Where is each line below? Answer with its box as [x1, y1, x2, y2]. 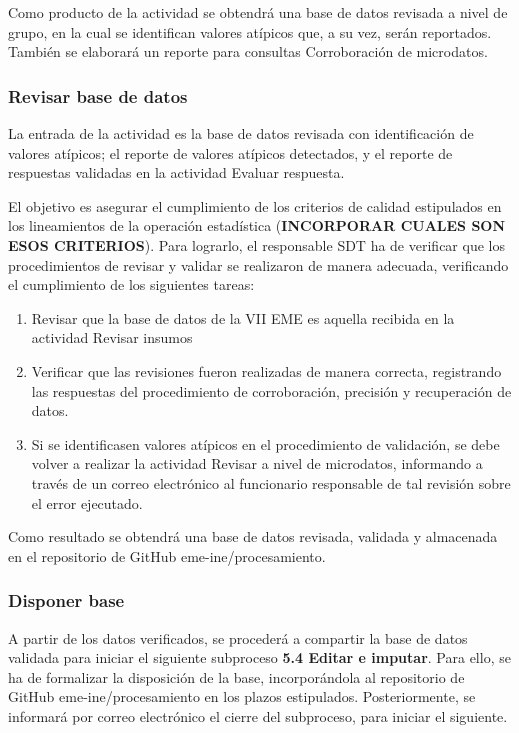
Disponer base [8, 588, 125, 613]
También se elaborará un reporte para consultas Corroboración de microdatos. [8, 41, 488, 62]
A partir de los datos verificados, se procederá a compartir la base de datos [8, 627, 468, 648]
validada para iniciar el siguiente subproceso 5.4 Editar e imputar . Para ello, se [8, 647, 511, 668]
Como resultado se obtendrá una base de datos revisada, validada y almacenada [8, 526, 498, 547]
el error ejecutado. [31, 492, 143, 513]
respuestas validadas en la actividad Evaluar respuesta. [8, 162, 345, 183]
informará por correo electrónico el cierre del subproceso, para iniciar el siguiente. [8, 705, 508, 726]
